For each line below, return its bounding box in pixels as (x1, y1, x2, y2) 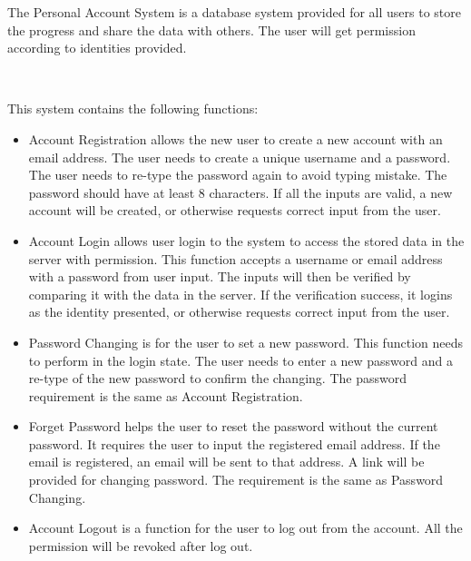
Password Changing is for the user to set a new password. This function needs (28, 332, 463, 351)
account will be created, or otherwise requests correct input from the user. (28, 201, 441, 220)
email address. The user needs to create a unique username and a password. (28, 147, 451, 166)
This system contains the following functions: (7, 99, 259, 118)
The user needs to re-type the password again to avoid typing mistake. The (28, 165, 447, 184)
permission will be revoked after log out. (28, 536, 253, 555)
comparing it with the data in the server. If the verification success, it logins (28, 284, 453, 303)
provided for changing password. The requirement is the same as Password (28, 470, 444, 489)
